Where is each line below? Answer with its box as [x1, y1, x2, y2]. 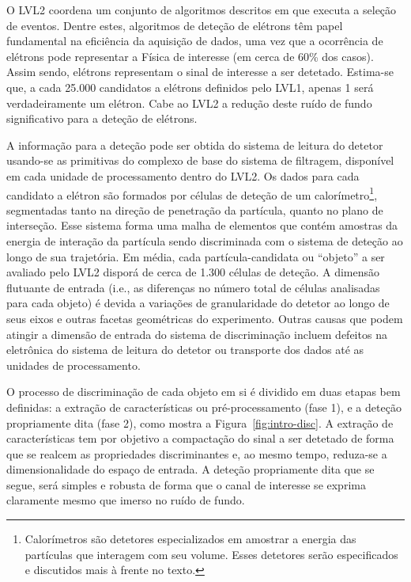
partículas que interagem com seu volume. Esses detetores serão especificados [25, 546, 398, 562]
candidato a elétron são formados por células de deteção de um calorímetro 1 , [6, 184, 378, 203]
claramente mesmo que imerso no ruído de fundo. [6, 492, 245, 508]
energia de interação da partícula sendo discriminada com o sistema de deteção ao [6, 232, 403, 249]
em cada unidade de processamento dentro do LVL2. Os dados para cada [6, 167, 360, 184]
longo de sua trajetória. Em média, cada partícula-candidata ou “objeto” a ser [6, 248, 385, 264]
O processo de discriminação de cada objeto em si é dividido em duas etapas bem [6, 383, 401, 400]
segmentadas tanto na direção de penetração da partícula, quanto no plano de [6, 201, 383, 218]
